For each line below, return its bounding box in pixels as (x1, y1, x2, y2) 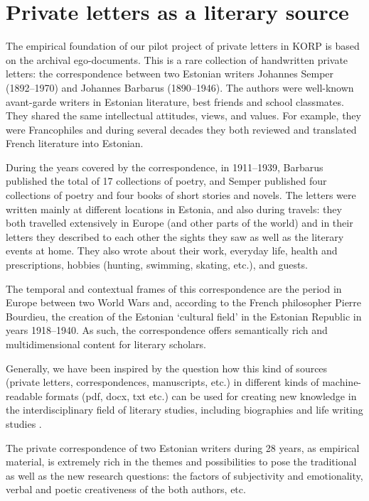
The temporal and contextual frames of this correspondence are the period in (6, 281, 342, 296)
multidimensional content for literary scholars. (6, 337, 206, 351)
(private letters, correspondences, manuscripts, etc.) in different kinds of (6, 375, 319, 389)
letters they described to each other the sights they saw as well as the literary (6, 229, 344, 244)
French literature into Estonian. (6, 136, 144, 151)
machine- (322, 375, 362, 389)
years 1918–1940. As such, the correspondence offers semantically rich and (6, 323, 328, 338)
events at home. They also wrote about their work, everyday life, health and (6, 243, 338, 258)
